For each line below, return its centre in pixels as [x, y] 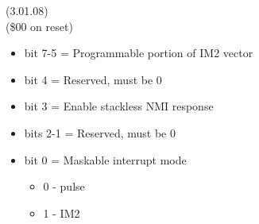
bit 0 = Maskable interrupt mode [105, 159]
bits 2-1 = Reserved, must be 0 [100, 132]
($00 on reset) [39, 26]
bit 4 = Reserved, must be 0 [93, 79]
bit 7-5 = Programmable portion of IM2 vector [139, 53]
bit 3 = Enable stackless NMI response [119, 106]
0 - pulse [64, 186]
